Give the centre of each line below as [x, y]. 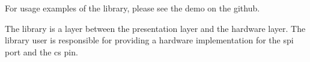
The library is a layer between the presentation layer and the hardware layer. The [155, 28]
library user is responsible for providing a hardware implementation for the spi [149, 40]
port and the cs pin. [41, 51]
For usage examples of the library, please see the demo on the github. [132, 8]
